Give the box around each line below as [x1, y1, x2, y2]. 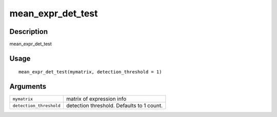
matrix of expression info [66, 95, 127, 103]
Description [9, 27, 48, 36]
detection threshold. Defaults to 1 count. [66, 102, 163, 109]
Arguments [9, 82, 47, 91]
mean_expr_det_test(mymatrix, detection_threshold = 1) [18, 69, 162, 75]
